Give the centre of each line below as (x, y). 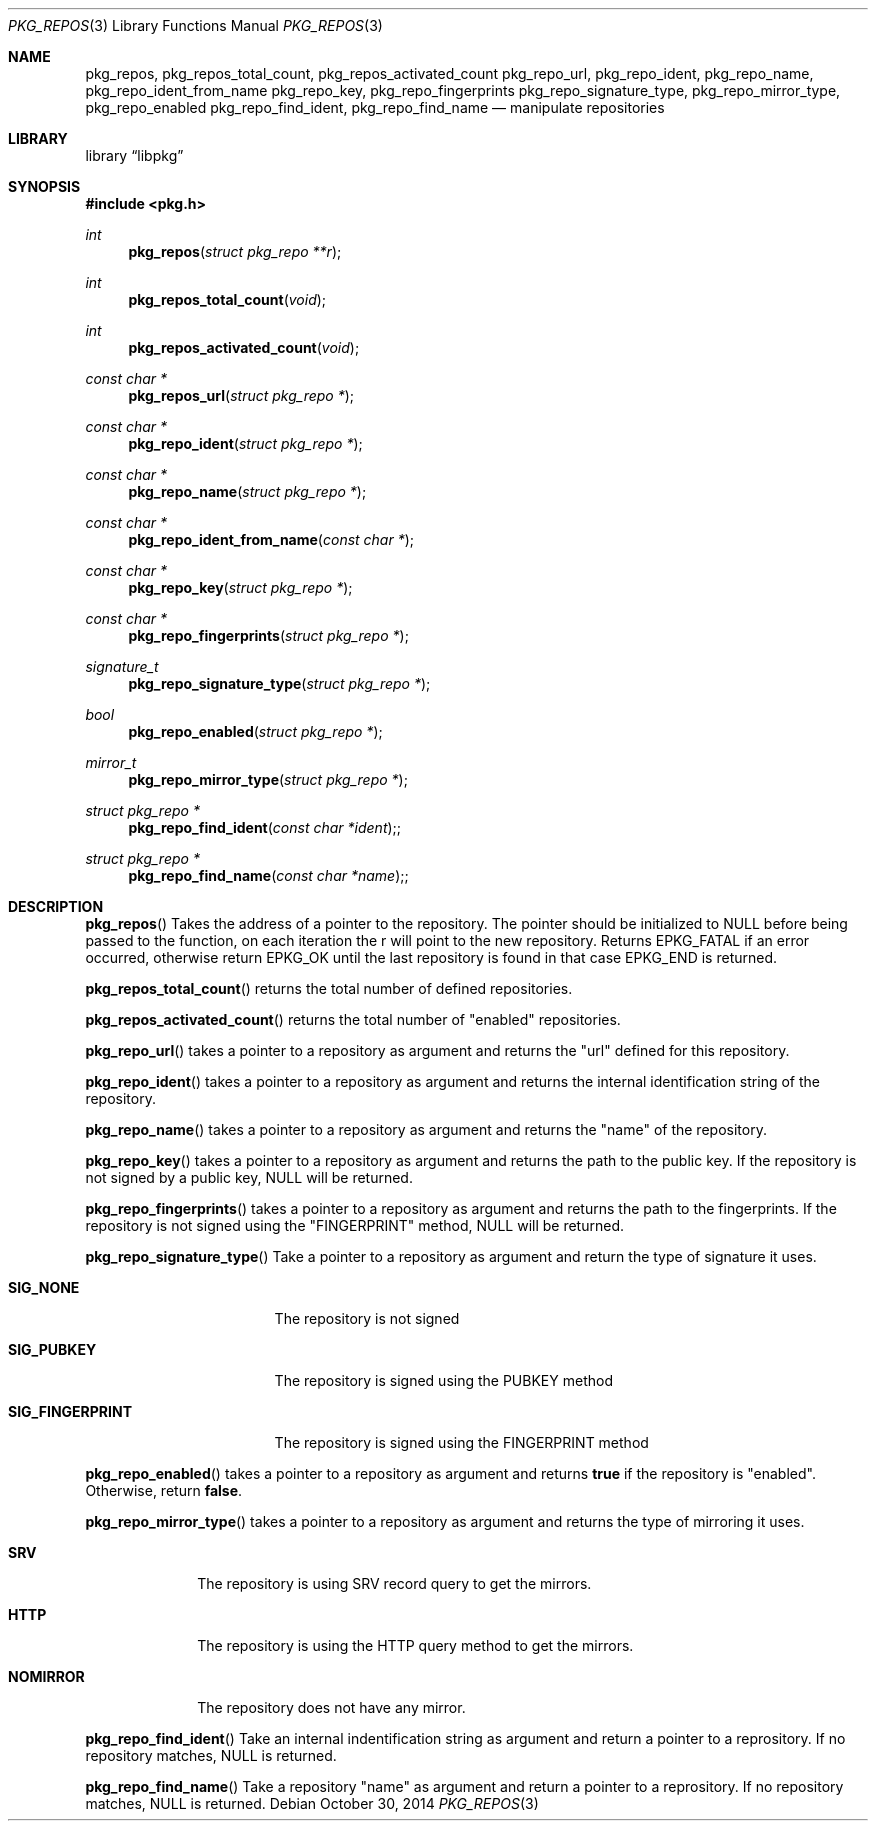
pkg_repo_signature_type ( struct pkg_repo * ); (279, 683)
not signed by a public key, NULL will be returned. (249, 1177)
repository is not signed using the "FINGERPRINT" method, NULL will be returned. (354, 1225)
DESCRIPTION (56, 906)
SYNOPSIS (44, 186)
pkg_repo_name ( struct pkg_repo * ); (247, 491)
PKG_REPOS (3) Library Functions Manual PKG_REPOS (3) (195, 25)
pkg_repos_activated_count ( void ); (244, 347)
